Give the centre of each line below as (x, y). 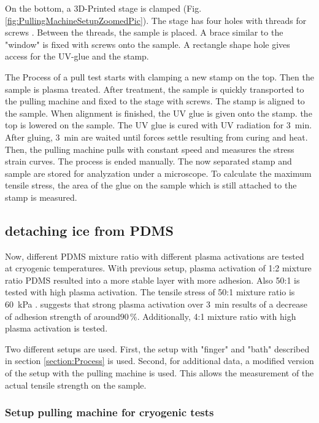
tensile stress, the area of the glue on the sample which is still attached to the (151, 185)
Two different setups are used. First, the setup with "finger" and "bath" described (157, 348)
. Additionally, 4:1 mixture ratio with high (217, 316)
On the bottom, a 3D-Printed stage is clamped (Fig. (103, 8)
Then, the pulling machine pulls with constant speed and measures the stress (150, 149)
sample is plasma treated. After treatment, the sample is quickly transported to (155, 89)
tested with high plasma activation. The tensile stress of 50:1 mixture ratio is (150, 292)
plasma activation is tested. (56, 328)
